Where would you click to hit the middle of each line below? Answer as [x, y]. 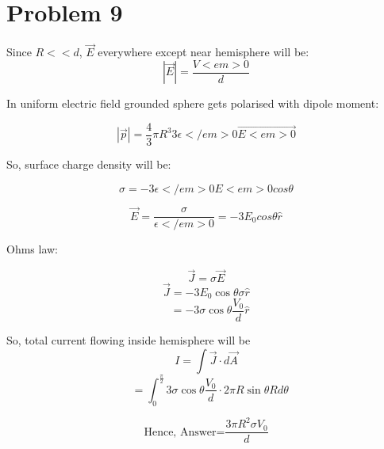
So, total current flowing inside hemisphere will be [129, 340]
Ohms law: [33, 249]
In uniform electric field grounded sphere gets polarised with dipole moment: [193, 103]
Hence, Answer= [184, 432]
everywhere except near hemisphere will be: [204, 52]
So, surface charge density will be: [89, 164]
